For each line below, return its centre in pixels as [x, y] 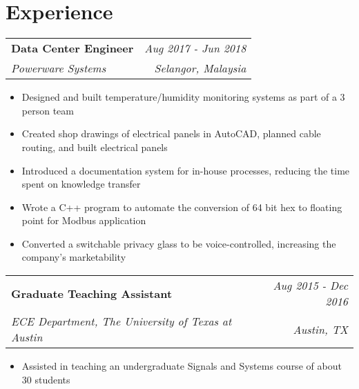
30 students [46, 379]
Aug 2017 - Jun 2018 [195, 48]
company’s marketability [74, 257]
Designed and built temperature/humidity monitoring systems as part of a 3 [183, 97]
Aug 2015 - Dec [310, 286]
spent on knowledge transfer [81, 184]
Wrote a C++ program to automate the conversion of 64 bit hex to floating [182, 207]
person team [48, 110]
